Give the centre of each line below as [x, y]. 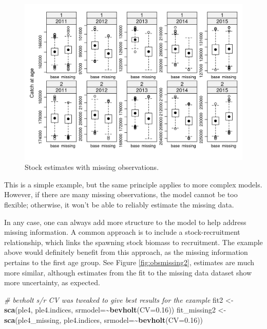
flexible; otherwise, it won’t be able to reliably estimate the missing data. [119, 205]
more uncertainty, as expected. [52, 282]
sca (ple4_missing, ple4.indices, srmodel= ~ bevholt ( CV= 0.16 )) [104, 319]
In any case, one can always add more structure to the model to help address [125, 222]
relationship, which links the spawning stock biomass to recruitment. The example [133, 242]
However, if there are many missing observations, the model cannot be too [121, 194]
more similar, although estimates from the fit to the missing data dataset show [128, 272]
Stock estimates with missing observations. [92, 167]
